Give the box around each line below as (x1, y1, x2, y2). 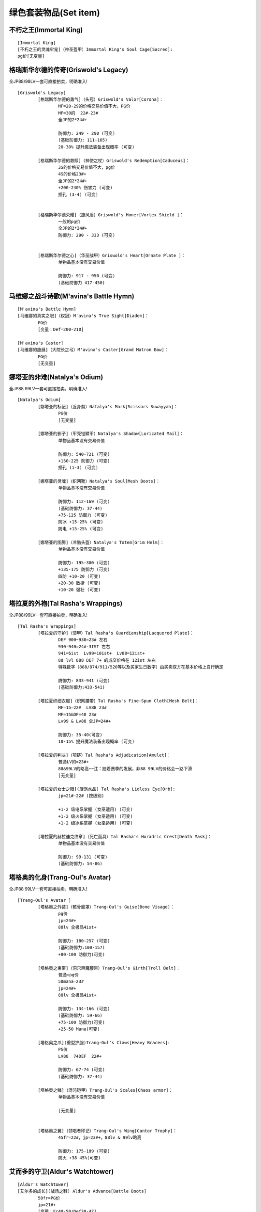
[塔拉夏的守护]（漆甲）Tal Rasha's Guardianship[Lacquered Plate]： (38, 630, 194, 636)
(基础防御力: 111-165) (58, 137, 108, 143)
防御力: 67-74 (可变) (58, 1067, 105, 1072)
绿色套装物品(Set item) (9, 7, 100, 18)
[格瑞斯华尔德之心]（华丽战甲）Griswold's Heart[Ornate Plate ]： (38, 253, 186, 258)
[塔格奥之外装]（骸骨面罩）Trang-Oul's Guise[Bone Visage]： (38, 904, 175, 909)
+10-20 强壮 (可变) (58, 587, 101, 592)
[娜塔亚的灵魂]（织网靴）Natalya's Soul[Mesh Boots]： (38, 478, 160, 484)
